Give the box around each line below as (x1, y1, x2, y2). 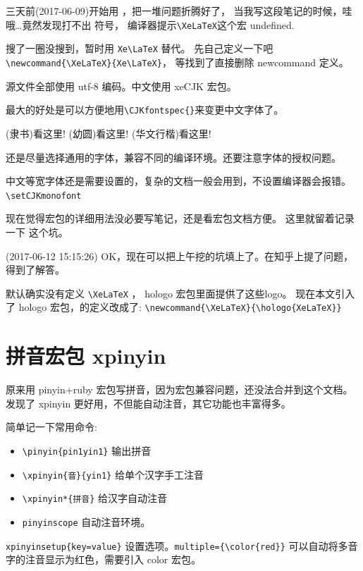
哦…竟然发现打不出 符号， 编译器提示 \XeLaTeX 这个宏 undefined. (6, 17, 295, 32)
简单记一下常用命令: (6, 419, 97, 434)
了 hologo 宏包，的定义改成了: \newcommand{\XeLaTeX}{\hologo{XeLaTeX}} (6, 300, 342, 314)
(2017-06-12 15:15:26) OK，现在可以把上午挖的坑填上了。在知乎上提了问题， (6, 248, 354, 263)
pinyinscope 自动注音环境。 (22, 515, 151, 529)
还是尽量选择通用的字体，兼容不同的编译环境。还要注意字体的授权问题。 (6, 149, 341, 164)
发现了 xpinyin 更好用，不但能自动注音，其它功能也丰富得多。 (6, 395, 291, 410)
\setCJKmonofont (6, 190, 82, 201)
